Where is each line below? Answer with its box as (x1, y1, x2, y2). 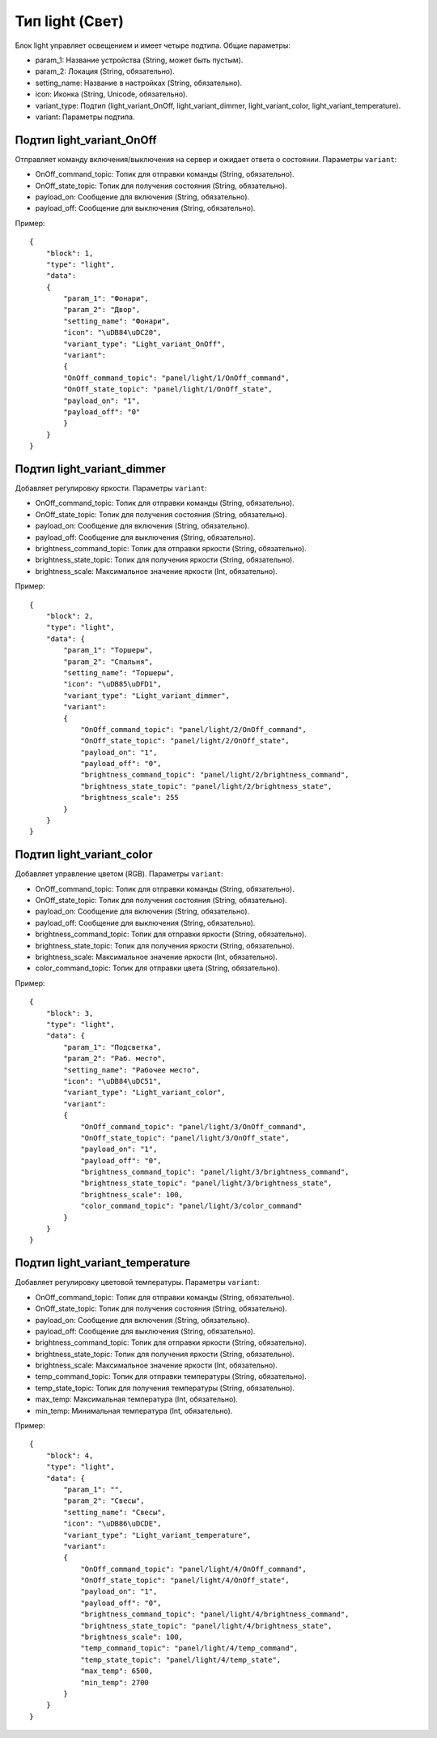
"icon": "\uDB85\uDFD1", (63, 679, 162, 689)
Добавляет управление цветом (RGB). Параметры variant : (15, 869, 223, 879)
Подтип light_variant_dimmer (15, 462, 166, 476)
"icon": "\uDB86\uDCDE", (63, 1519, 162, 1528)
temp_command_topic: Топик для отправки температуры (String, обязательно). (35, 1372, 308, 1381)
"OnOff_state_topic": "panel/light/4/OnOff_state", (80, 1576, 291, 1585)
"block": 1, (45, 248, 94, 258)
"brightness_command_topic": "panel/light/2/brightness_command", (80, 770, 350, 780)
